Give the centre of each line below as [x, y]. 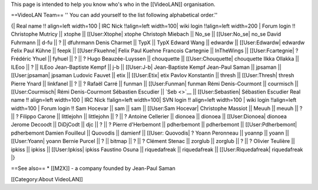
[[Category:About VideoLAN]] [47, 179]
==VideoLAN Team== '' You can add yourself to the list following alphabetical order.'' [114, 15]
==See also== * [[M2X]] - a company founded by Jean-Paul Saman [93, 168]
